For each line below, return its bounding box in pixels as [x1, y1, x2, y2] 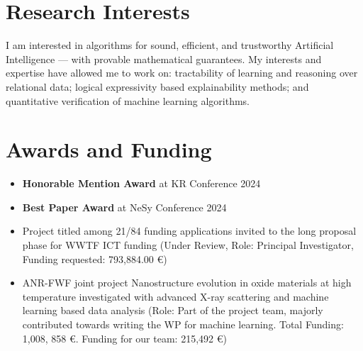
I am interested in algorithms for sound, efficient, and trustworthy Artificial [6, 38, 334, 52]
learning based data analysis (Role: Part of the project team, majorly [22, 303, 323, 318]
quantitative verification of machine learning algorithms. [6, 93, 250, 108]
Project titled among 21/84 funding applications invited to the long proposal [22, 223, 357, 238]
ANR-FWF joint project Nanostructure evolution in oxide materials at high [22, 275, 352, 290]
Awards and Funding [6, 135, 212, 164]
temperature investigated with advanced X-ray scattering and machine [22, 289, 329, 303]
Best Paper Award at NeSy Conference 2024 [22, 199, 227, 214]
